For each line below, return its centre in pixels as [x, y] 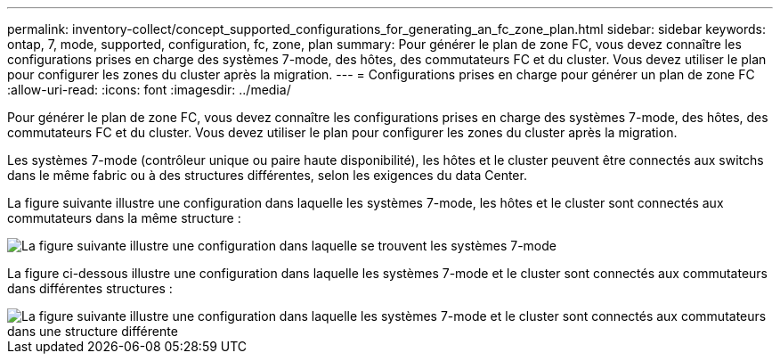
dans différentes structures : [90, 288]
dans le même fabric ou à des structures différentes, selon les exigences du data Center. [267, 175]
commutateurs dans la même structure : [124, 218]
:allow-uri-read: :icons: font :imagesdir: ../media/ [149, 90]
